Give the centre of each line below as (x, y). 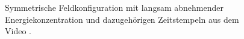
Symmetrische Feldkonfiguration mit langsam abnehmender (114, 7)
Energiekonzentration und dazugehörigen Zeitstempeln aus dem (122, 19)
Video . (18, 31)
